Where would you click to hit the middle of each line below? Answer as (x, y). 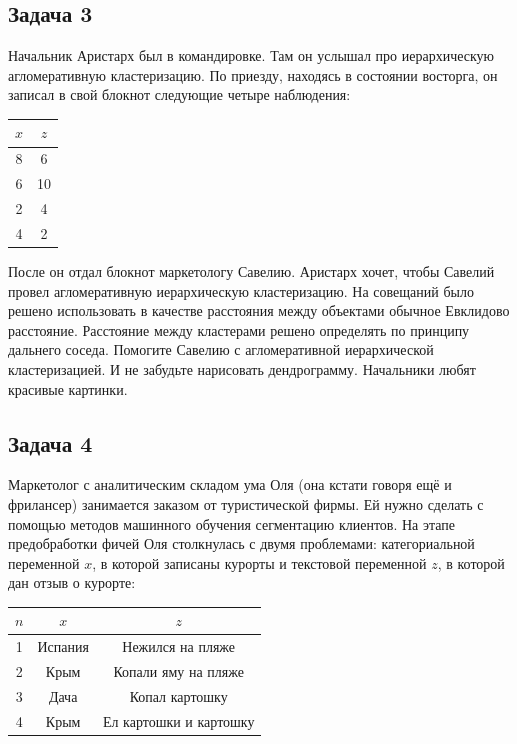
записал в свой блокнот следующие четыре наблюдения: (179, 94)
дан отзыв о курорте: (72, 582)
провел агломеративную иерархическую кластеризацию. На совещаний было (241, 290)
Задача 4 (50, 442)
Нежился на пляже (179, 646)
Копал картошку (178, 695)
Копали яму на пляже (178, 671)
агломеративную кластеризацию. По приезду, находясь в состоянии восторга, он (253, 74)
